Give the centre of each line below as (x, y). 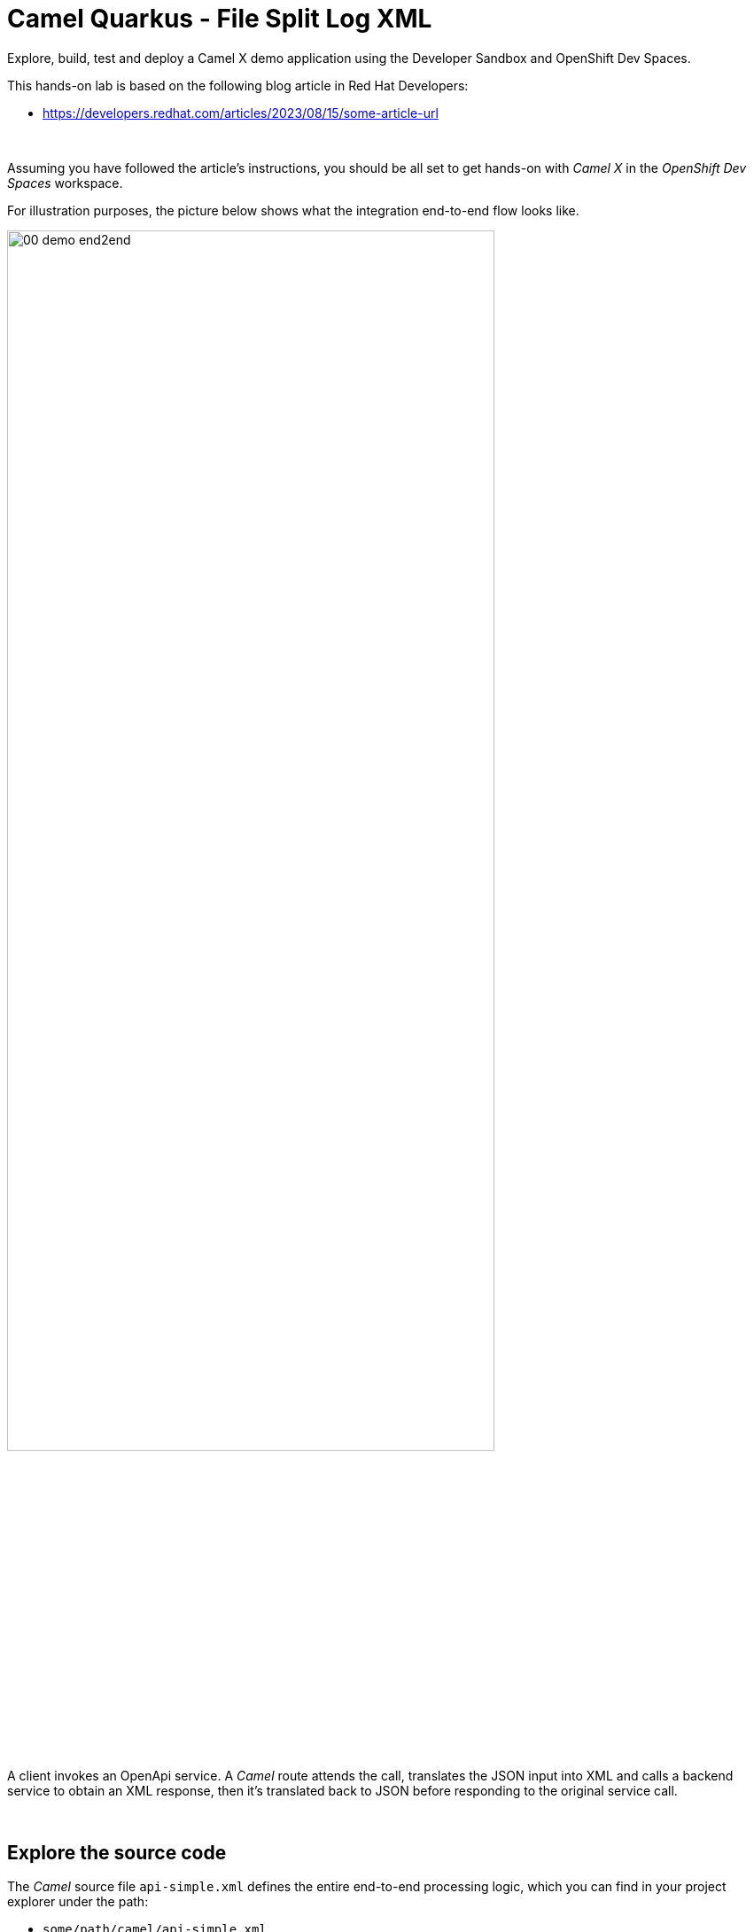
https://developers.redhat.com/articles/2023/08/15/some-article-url (241, 113)
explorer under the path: (78, 1902)
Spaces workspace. (65, 183)
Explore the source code (117, 1852)
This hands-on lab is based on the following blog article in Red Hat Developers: (238, 85)
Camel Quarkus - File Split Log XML (220, 19)
